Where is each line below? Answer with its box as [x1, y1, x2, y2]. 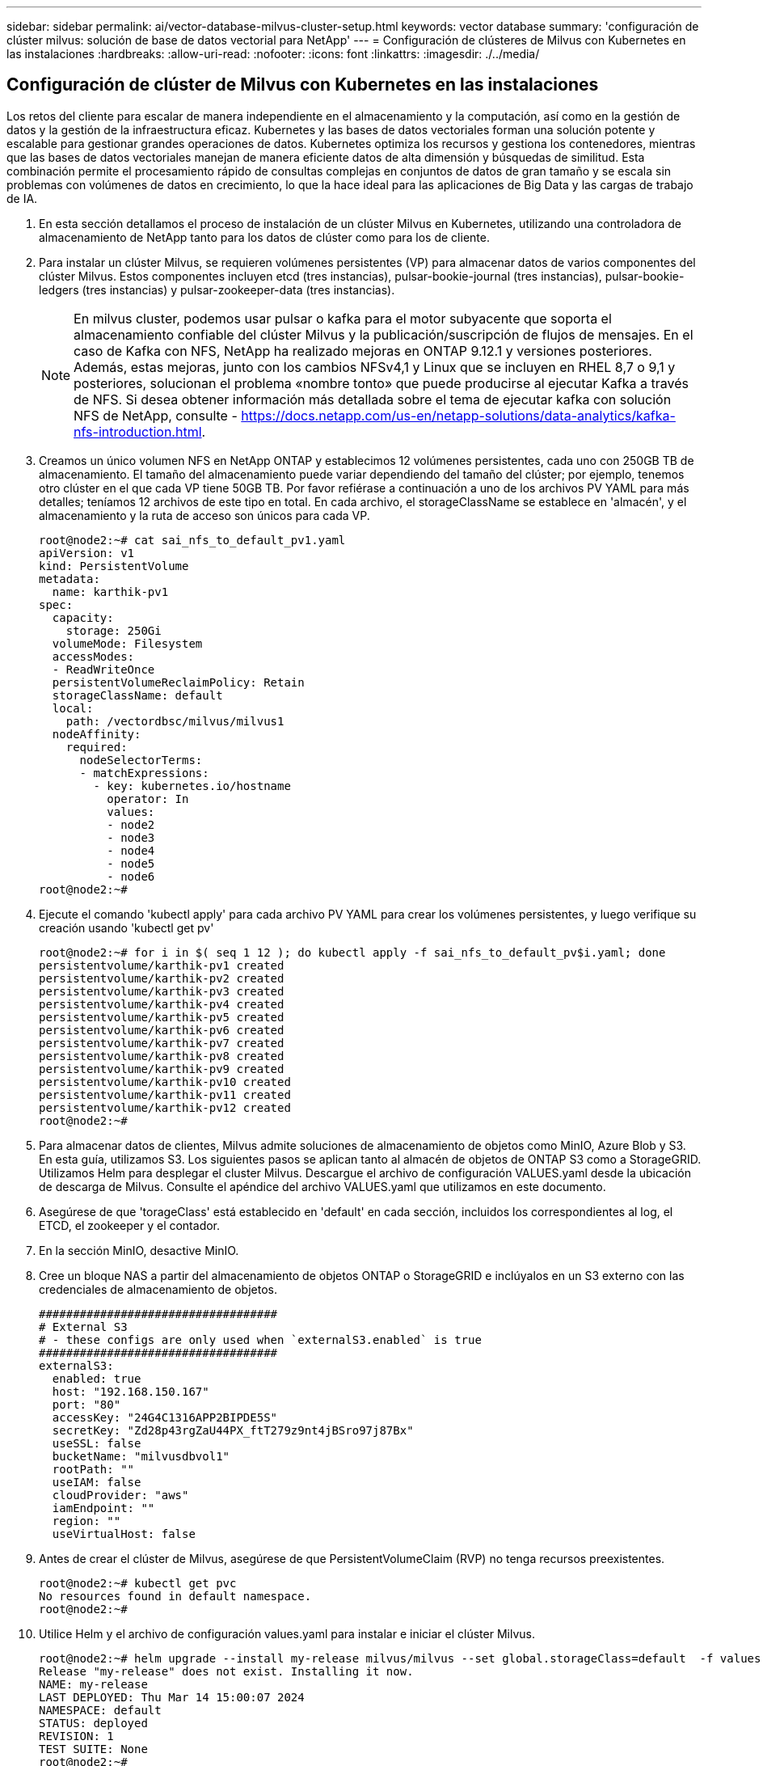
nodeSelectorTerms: [79, 753, 203, 767]
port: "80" [52, 1397, 121, 1411]
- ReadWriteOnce [52, 662, 155, 676]
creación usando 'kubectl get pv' [39, 920, 214, 935]
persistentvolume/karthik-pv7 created [39, 1036, 285, 1050]
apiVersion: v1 [39, 546, 135, 560]
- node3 [107, 830, 155, 844]
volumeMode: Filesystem [52, 636, 203, 650]
